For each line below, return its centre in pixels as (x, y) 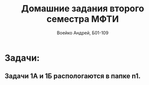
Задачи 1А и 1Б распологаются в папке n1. (73, 76)
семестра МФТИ (83, 19)
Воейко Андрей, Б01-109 (83, 33)
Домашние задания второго (83, 9)
